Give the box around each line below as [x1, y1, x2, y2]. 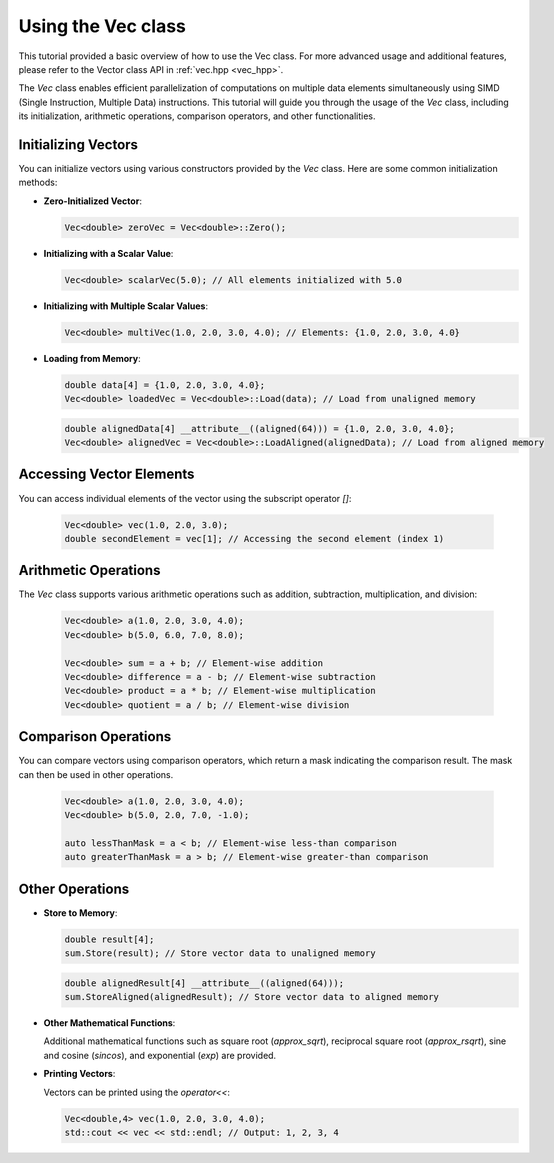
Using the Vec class [18, 15, 187, 37]
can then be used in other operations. [18, 768, 174, 780]
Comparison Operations [18, 728, 172, 745]
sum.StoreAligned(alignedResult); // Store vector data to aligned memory [64, 991, 440, 1003]
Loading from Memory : [43, 352, 142, 364]
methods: [18, 176, 58, 189]
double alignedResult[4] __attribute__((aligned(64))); [64, 977, 345, 989]
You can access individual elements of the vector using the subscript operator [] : [18, 492, 352, 504]
